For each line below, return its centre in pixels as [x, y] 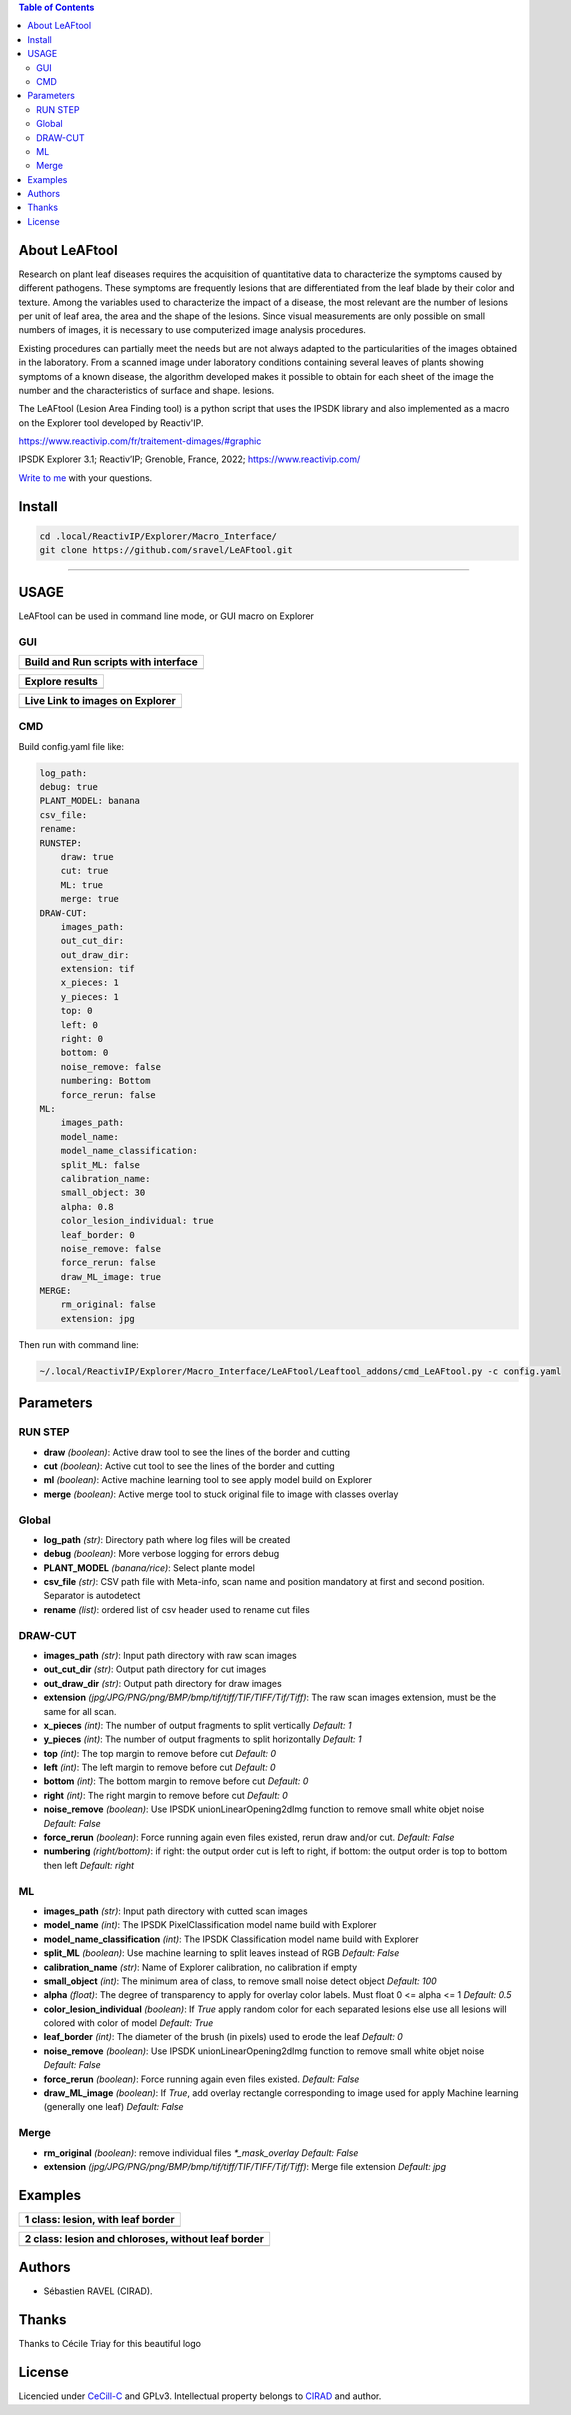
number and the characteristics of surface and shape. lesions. [146, 390]
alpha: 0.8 [87, 1206]
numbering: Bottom [105, 1081]
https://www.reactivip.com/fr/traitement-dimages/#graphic [140, 441]
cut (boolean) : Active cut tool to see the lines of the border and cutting [189, 1466]
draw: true [87, 856]
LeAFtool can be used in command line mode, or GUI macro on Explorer [166, 616]
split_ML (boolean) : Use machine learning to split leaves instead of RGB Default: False [221, 1953]
